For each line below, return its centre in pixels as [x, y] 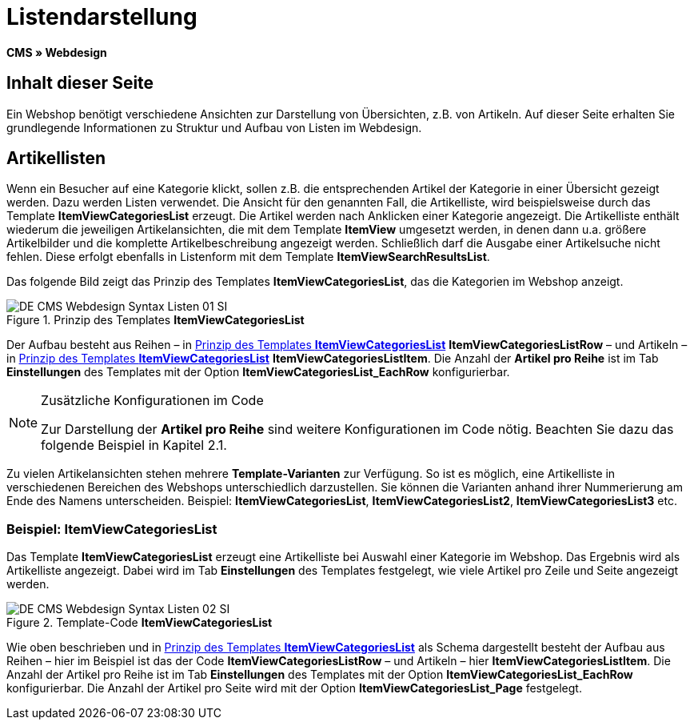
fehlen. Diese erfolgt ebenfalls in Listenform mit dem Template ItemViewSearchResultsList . [248, 257]
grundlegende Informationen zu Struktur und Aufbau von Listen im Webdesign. [214, 127]
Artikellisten [56, 158]
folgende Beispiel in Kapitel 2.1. [134, 445]
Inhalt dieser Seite [80, 83]
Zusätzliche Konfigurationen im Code [152, 401]
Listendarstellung [102, 17]
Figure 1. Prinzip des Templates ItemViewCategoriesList [156, 320]
